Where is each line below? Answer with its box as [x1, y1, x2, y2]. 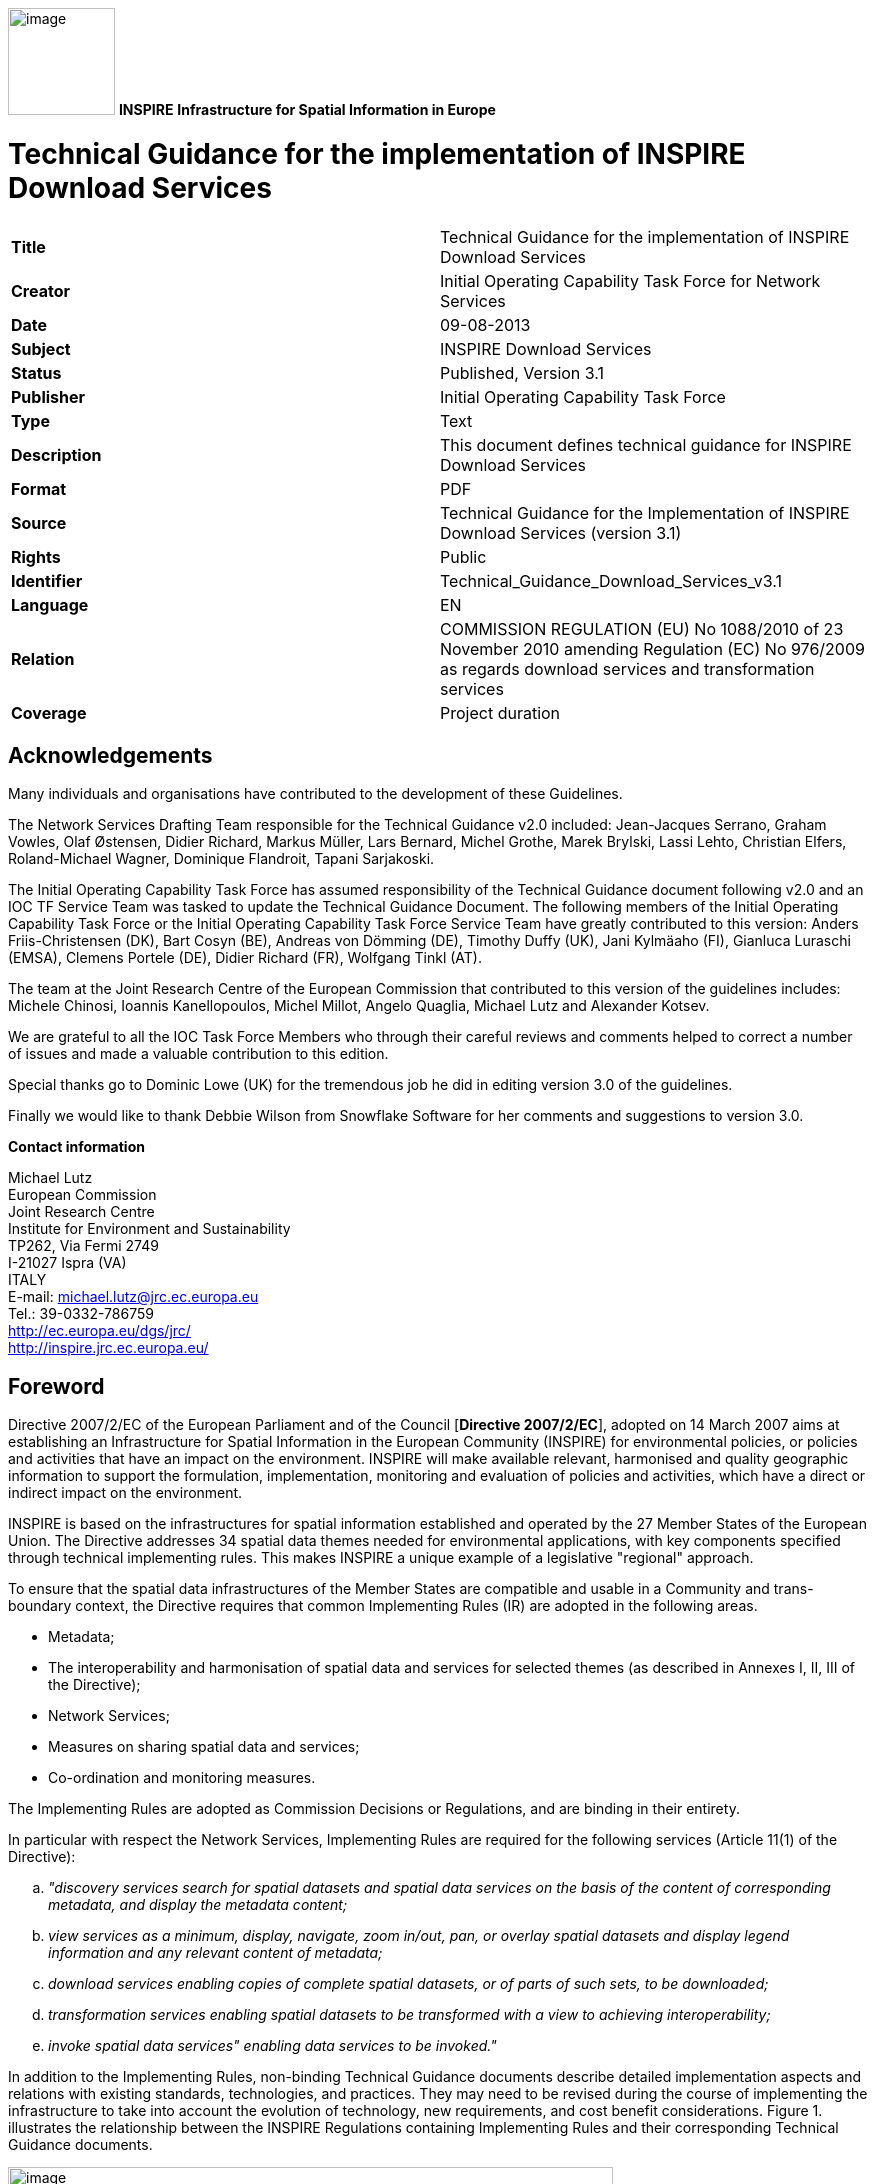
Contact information [8, 1138, 145, 1156]
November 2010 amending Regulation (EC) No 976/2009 [440, 638, 865, 659]
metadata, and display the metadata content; [48, 1896, 348, 1914]
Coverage [11, 702, 87, 723]
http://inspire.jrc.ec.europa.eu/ [8, 1339, 209, 1357]
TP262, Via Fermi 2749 [8, 1237, 159, 1255]
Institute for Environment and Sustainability [8, 1220, 291, 1238]
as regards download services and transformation [440, 658, 815, 679]
